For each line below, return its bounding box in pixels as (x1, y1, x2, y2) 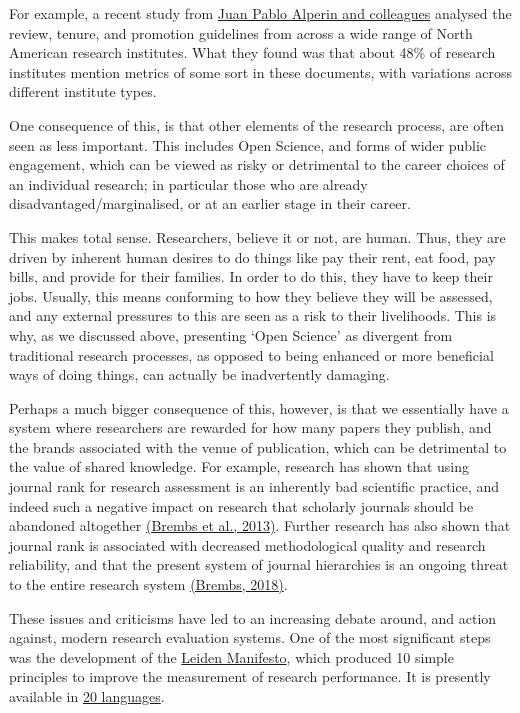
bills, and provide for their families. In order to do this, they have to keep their (9, 266, 493, 287)
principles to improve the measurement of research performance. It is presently (9, 666, 491, 687)
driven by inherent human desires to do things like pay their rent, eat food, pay (9, 246, 496, 267)
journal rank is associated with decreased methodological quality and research (9, 534, 486, 555)
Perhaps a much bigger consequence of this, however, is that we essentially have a (9, 397, 509, 418)
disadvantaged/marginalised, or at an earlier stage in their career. (9, 193, 411, 214)
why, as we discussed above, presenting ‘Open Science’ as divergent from (9, 324, 453, 345)
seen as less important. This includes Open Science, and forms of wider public (9, 134, 487, 155)
